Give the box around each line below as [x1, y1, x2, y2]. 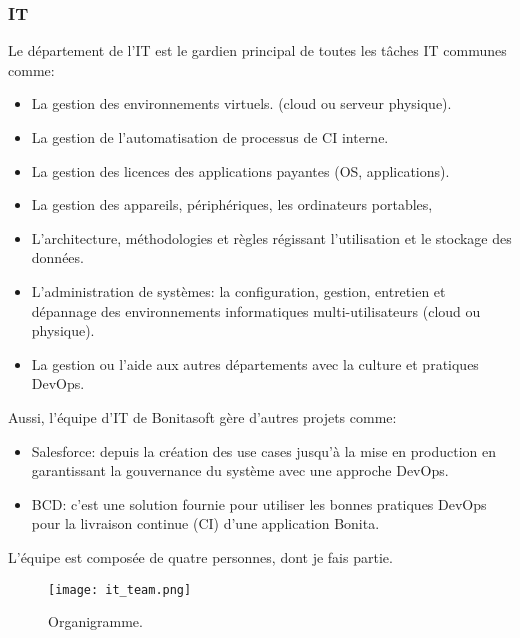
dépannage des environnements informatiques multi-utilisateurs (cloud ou [31, 300, 481, 321]
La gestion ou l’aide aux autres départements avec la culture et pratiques [31, 353, 479, 374]
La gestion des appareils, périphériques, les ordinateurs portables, [31, 194, 433, 215]
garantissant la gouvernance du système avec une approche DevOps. [31, 460, 449, 481]
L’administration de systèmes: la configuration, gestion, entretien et [31, 280, 446, 301]
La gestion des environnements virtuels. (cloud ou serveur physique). [31, 93, 452, 114]
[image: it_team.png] [48, 582, 192, 597]
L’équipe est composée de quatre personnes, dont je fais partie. [8, 546, 393, 567]
